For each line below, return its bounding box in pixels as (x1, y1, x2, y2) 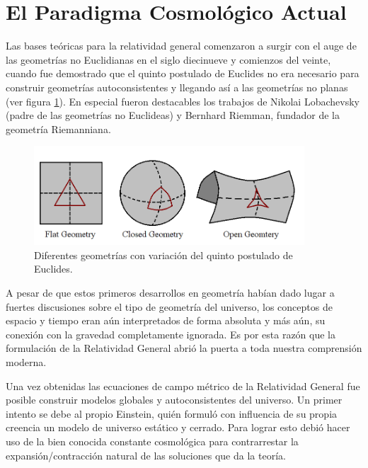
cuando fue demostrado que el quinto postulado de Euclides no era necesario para (6, 66, 360, 81)
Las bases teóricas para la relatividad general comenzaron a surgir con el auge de (6, 38, 357, 53)
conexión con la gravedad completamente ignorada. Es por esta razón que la (6, 326, 335, 341)
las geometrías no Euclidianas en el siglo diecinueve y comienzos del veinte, (6, 52, 331, 67)
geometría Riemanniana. (6, 121, 111, 136)
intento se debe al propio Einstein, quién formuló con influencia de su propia (6, 406, 338, 421)
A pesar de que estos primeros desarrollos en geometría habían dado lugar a (6, 285, 335, 300)
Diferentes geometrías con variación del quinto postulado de (34, 247, 293, 262)
